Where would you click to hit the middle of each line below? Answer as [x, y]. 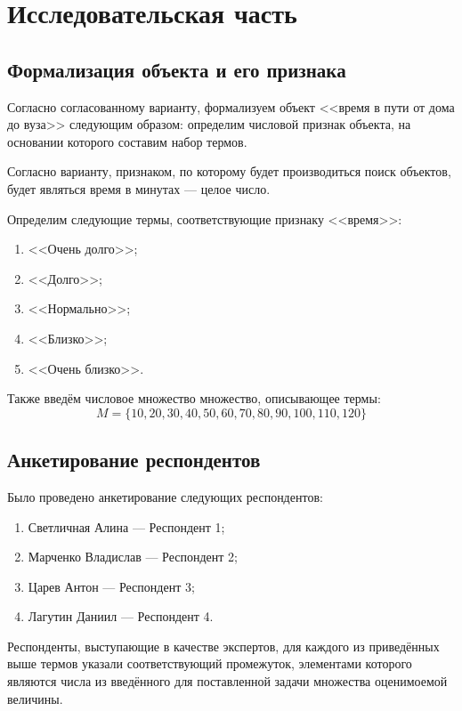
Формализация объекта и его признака [177, 69]
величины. [35, 698]
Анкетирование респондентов [134, 460]
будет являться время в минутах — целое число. [139, 188]
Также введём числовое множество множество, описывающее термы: [194, 398]
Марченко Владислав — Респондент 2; [133, 557]
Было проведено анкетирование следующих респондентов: [165, 496]
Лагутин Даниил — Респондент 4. [121, 616]
